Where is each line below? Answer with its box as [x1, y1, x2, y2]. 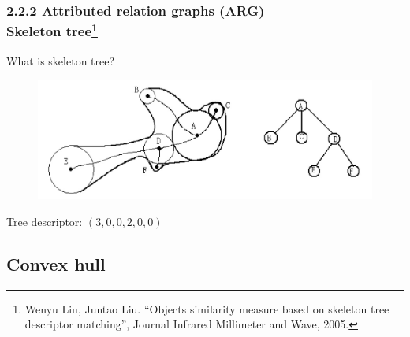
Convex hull [6, 251, 106, 276]
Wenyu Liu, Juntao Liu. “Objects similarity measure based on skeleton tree [24, 300, 389, 317]
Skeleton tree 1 [6, 19, 98, 41]
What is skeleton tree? [6, 52, 115, 69]
